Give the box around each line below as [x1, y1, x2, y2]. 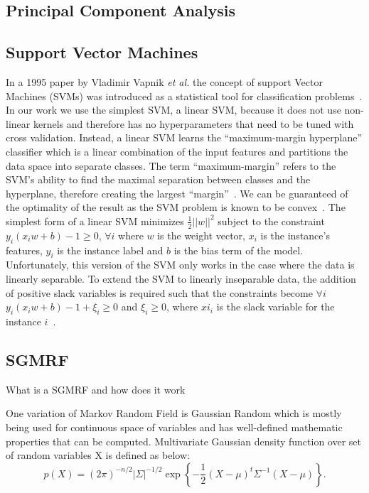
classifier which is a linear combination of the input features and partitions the [6, 143, 348, 158]
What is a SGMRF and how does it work [6, 381, 186, 396]
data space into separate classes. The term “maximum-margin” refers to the [6, 158, 336, 173]
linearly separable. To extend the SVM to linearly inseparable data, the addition [6, 271, 356, 286]
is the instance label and [57, 242, 164, 257]
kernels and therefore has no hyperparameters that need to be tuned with [33, 116, 354, 131]
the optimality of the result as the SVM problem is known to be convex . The [6, 200, 346, 215]
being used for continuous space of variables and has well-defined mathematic [6, 419, 343, 434]
